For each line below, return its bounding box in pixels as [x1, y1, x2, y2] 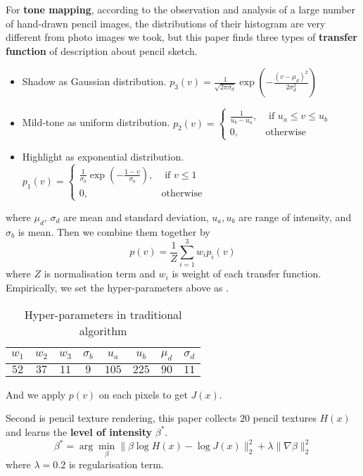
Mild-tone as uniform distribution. [22, 115, 170, 130]
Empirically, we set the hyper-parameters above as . [6, 280, 229, 294]
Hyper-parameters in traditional [24, 306, 182, 322]
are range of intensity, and [238, 209, 352, 224]
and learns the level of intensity [6, 424, 153, 439]
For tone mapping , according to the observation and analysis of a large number [6, 2, 356, 16]
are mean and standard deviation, [63, 209, 209, 224]
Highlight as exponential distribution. [22, 149, 184, 163]
